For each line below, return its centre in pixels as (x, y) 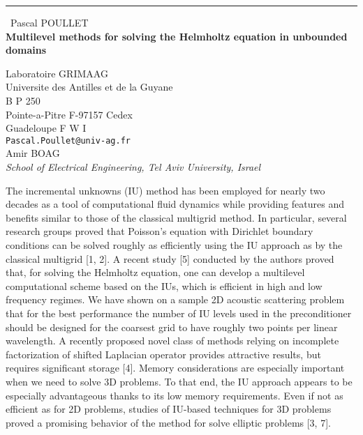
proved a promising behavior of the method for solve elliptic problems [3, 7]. (168, 422)
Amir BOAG (33, 153)
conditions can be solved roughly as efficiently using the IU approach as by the (174, 244)
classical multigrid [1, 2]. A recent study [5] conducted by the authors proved (170, 258)
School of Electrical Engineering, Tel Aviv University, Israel (133, 167)
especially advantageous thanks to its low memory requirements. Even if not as (175, 395)
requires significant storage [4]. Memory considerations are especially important (175, 368)
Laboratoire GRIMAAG (57, 73)
